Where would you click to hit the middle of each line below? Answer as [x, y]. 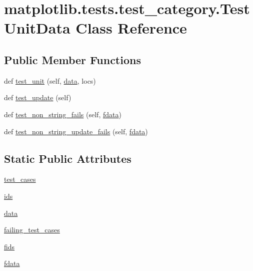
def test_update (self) [38, 97]
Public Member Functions [72, 59]
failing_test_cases [32, 230]
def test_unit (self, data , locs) [50, 80]
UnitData [37, 28]
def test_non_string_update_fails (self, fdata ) [76, 131]
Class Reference [131, 28]
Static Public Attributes [68, 158]
